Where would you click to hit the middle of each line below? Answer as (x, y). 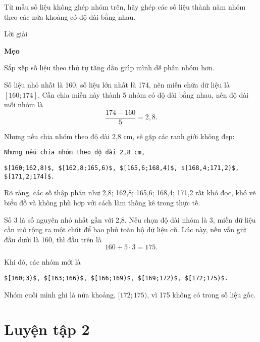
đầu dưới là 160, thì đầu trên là (53, 239)
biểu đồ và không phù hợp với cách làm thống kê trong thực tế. (102, 202)
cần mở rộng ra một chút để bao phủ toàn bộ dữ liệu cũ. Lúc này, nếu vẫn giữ (125, 229)
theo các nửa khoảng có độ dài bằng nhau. (70, 16)
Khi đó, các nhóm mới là (42, 262)
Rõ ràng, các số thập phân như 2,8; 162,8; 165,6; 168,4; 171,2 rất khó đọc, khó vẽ (130, 193)
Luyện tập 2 (47, 329)
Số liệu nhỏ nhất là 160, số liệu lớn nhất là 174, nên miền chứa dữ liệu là (117, 84)
